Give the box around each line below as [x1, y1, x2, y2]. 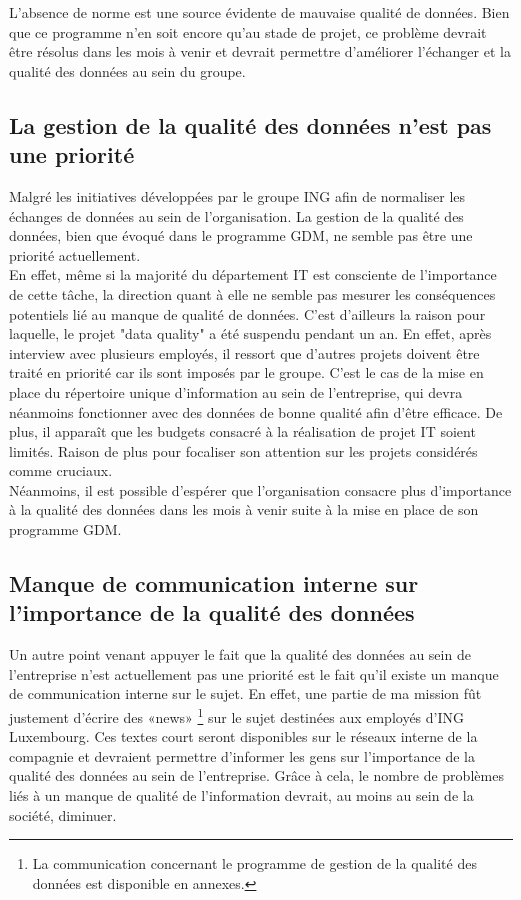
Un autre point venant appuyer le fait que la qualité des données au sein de [9, 644, 471, 665]
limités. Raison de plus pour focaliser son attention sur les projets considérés [9, 440, 478, 461]
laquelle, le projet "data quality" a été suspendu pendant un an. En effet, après [9, 323, 492, 344]
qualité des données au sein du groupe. [9, 60, 246, 81]
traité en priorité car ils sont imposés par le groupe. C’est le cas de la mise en [9, 362, 484, 383]
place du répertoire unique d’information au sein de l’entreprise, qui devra [9, 381, 463, 402]
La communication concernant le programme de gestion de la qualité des [32, 853, 477, 874]
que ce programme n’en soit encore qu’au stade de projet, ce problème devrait [9, 21, 487, 42]
